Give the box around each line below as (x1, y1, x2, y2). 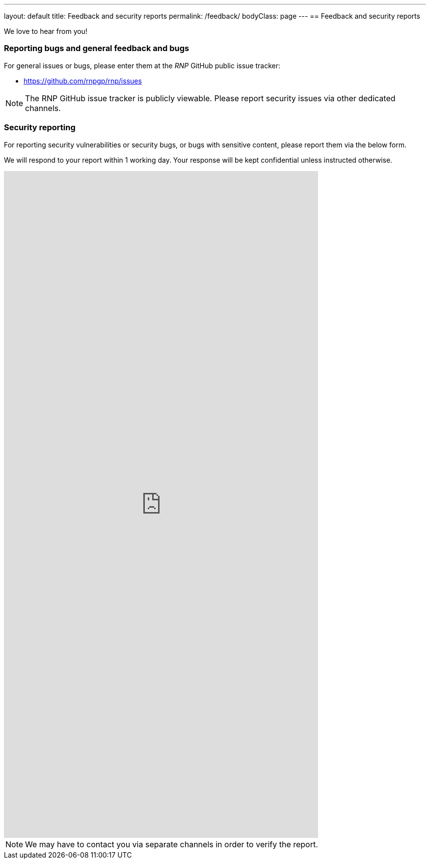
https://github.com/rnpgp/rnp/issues (24, 76, 142, 85)
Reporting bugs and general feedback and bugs (4, 43, 189, 54)
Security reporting (4, 122, 76, 133)
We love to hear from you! (4, 27, 87, 35)
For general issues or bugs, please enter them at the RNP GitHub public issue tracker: (4, 61, 280, 70)
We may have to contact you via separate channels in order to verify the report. (25, 839, 318, 849)
